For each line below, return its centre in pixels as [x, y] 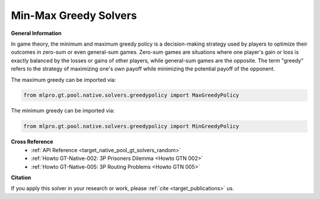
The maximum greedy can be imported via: [63, 79]
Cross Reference [32, 142]
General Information [36, 33]
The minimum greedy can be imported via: [63, 111]
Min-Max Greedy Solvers [74, 15]
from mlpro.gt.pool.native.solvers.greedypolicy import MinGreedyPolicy [131, 126]
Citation [21, 177]
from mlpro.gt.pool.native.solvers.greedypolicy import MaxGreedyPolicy [131, 95]
